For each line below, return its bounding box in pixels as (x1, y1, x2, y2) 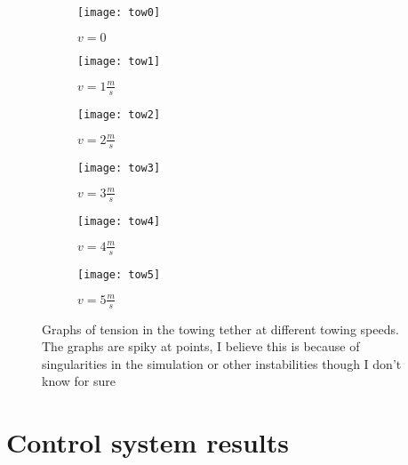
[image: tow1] (77, 54, 161, 68)
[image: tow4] (77, 214, 161, 228)
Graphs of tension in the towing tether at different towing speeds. (42, 319, 399, 338)
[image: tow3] (77, 161, 161, 174)
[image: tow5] (77, 268, 161, 281)
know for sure (42, 372, 116, 390)
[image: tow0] (77, 6, 161, 19)
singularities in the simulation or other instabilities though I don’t (42, 354, 402, 373)
